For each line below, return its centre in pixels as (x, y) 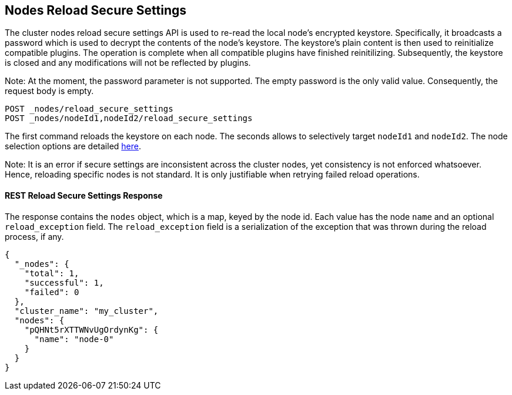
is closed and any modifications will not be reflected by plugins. (128, 63)
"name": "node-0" (74, 339)
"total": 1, (52, 273)
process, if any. (34, 236)
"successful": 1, (64, 282)
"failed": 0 (52, 292)
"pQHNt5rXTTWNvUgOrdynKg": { (91, 329)
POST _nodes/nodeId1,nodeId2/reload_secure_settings (129, 118)
